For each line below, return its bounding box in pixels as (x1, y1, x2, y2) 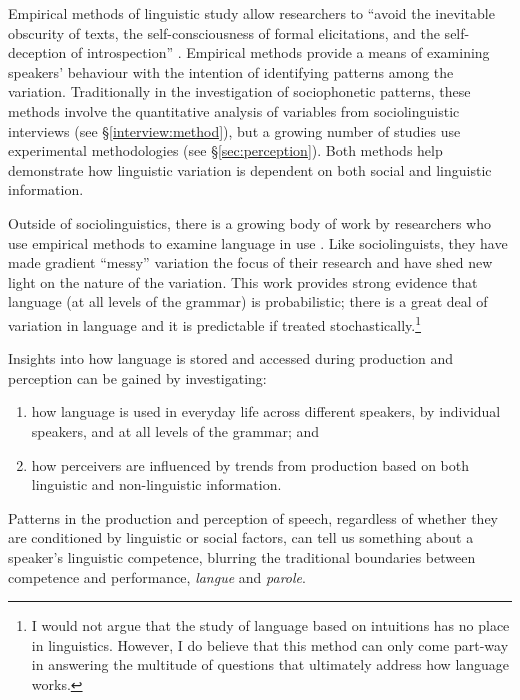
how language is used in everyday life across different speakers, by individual (31, 401, 501, 422)
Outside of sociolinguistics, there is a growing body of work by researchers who (8, 212, 491, 233)
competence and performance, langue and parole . (8, 566, 306, 587)
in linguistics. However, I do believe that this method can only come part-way (31, 634, 509, 655)
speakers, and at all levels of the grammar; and (31, 420, 320, 441)
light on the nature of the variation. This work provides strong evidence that (8, 271, 478, 292)
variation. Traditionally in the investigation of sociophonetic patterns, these (8, 81, 471, 102)
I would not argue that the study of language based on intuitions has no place (31, 615, 510, 636)
